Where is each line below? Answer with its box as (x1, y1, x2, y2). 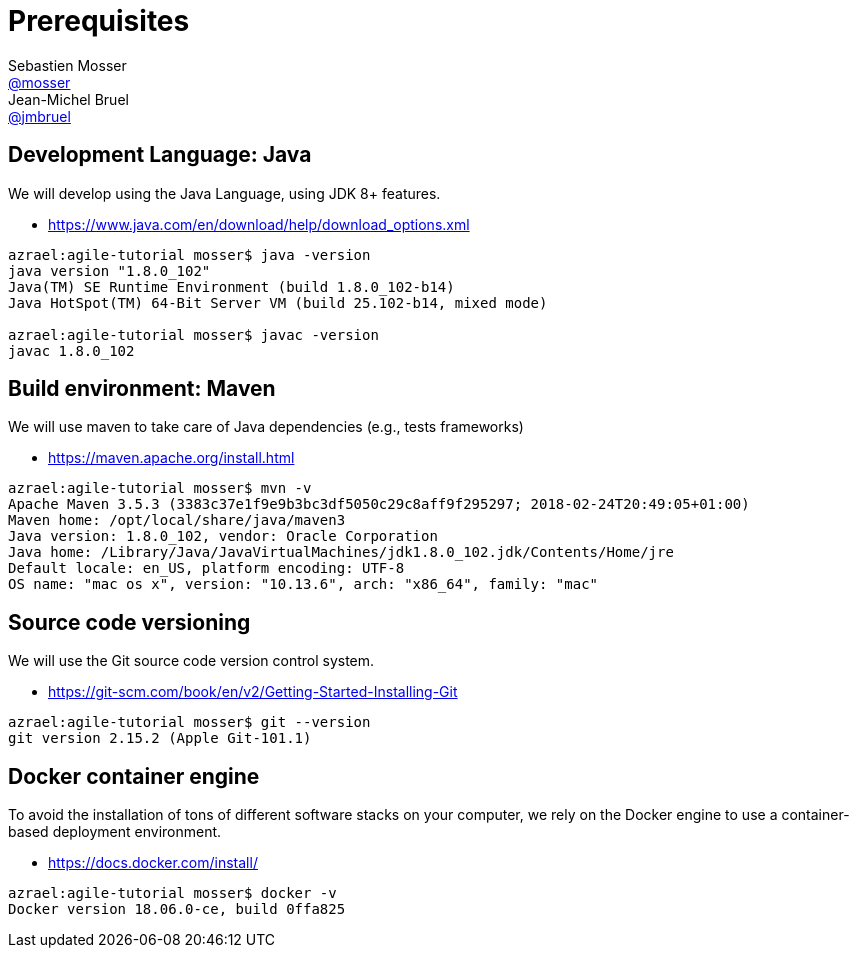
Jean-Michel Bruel (8, 90, 129, 108)
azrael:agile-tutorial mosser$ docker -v (8, 885, 337, 902)
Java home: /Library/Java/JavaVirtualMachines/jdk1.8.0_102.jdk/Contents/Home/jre (8, 544, 674, 561)
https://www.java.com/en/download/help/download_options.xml (48, 215, 470, 233)
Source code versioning (8, 609, 251, 635)
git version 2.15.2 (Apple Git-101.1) (8, 730, 312, 747)
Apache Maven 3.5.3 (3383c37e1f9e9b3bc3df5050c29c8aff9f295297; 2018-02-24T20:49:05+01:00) (8, 496, 750, 513)
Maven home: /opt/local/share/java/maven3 (8, 512, 346, 529)
